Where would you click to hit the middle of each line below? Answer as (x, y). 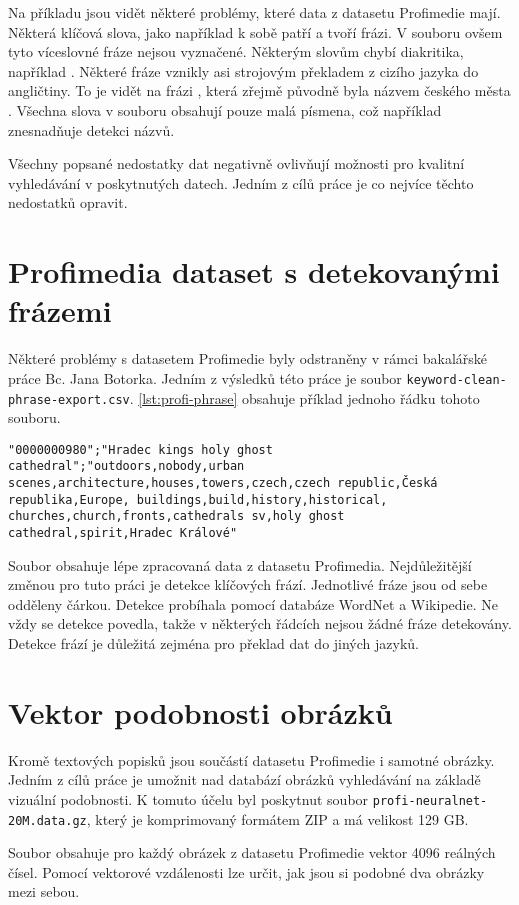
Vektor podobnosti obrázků (200, 711)
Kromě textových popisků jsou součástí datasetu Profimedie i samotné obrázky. (251, 759)
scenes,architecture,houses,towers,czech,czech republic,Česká (223, 483)
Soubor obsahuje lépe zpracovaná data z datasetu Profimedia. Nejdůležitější (240, 564)
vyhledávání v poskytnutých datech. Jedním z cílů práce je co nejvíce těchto (241, 182)
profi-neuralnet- (430, 800)
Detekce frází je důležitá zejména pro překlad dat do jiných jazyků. (213, 643)
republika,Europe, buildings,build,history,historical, (198, 499)
